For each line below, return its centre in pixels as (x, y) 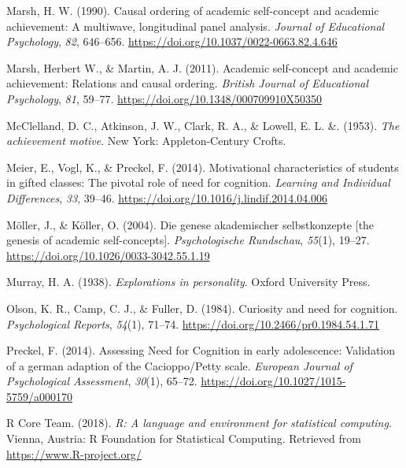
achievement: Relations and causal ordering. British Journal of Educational (188, 83)
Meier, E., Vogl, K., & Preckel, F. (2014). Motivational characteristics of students (203, 167)
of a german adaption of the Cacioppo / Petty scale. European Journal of (179, 365)
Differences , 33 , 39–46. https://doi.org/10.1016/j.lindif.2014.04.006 (167, 197)
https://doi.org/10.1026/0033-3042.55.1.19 (108, 255)
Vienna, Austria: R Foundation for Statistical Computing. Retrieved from (184, 438)
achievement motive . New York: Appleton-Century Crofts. (146, 141)
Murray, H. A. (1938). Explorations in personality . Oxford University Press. (188, 282)
